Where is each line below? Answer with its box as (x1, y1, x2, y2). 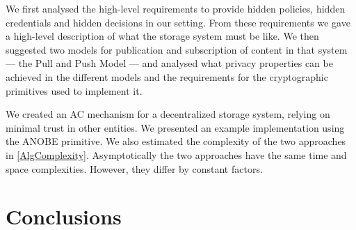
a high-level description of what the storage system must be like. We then (6, 29, 319, 43)
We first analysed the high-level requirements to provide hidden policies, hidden (6, 1, 346, 15)
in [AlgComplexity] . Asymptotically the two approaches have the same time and (6, 147, 347, 162)
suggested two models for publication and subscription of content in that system (6, 42, 348, 56)
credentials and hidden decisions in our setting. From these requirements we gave (6, 15, 350, 29)
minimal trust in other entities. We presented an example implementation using (6, 120, 345, 135)
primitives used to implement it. (6, 83, 143, 98)
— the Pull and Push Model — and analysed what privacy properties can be (6, 56, 333, 70)
